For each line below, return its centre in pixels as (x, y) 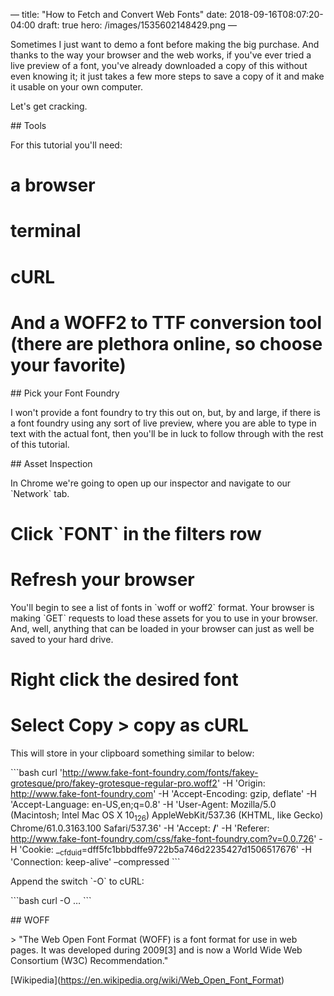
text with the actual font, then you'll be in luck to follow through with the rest (167, 433)
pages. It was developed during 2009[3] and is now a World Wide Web (156, 950)
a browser (53, 185)
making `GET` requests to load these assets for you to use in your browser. (164, 618)
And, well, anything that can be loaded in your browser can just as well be (162, 628)
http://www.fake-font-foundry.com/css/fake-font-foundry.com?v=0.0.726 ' (163, 838)
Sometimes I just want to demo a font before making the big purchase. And (165, 44)
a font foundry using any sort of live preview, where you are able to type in (163, 423)
